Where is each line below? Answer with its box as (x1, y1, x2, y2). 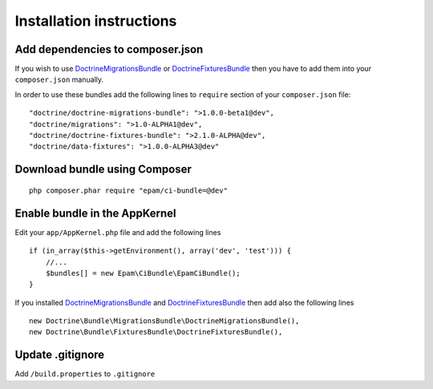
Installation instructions (14, 12, 177, 30)
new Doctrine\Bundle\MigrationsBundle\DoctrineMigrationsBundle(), (29, 317, 300, 326)
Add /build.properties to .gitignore (14, 369, 156, 379)
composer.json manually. (14, 75, 104, 84)
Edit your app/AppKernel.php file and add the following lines (14, 227, 221, 237)
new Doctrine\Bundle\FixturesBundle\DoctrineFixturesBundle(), (29, 327, 283, 337)
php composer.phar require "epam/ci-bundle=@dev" (29, 185, 229, 195)
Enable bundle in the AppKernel (14, 206, 176, 220)
